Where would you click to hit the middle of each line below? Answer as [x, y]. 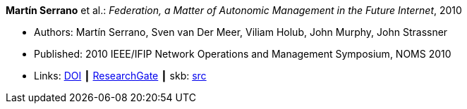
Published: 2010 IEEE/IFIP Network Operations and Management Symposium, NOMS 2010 [243, 54]
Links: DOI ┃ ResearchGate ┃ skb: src [120, 76]
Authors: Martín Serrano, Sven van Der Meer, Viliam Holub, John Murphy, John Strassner [241, 32]
